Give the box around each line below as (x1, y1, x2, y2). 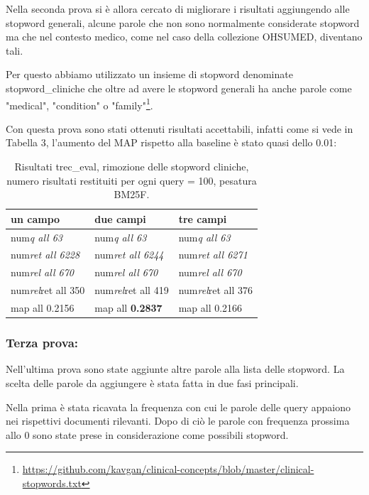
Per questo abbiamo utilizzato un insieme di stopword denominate (6, 67, 293, 82)
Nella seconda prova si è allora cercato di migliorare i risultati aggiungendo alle (6, 1, 350, 16)
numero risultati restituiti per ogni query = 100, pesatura (6, 173, 257, 187)
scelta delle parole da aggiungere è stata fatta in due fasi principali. (6, 375, 299, 390)
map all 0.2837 (94, 300, 163, 315)
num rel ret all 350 (11, 283, 85, 298)
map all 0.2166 (178, 300, 243, 315)
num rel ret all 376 (178, 283, 253, 298)
